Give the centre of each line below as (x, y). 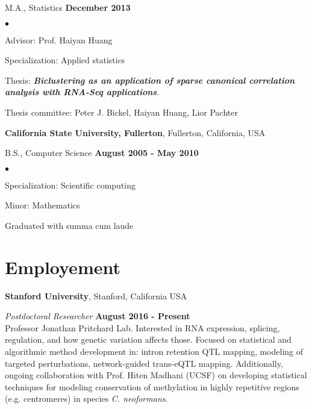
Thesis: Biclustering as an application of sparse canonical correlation (150, 80)
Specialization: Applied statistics (65, 60)
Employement (63, 267)
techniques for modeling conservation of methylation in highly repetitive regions (152, 386)
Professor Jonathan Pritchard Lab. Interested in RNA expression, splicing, (142, 327)
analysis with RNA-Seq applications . (82, 92)
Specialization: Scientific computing (70, 185)
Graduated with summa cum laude (69, 225)
